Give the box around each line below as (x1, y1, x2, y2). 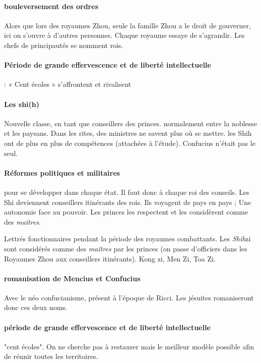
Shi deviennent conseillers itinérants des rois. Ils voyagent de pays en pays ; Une (4, 196, 251, 207)
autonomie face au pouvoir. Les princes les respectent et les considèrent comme (4, 206, 248, 217)
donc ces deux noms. (4, 302, 68, 313)
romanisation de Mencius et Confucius (4, 273, 141, 283)
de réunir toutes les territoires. (4, 351, 98, 361)
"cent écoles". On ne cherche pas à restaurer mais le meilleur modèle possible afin (4, 341, 254, 351)
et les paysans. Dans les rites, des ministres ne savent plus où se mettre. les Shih (4, 128, 252, 138)
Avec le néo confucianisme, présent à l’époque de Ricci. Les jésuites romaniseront (4, 292, 254, 302)
